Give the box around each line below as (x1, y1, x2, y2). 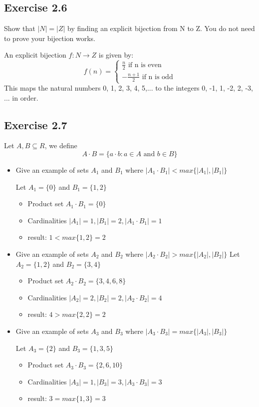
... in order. (4, 92, 38, 103)
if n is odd (142, 73, 173, 81)
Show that (4, 23, 35, 34)
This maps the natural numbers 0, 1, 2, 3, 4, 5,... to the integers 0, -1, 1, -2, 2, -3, (4, 83, 253, 93)
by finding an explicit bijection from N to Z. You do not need (67, 23, 255, 34)
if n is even (128, 61, 162, 69)
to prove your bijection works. (4, 33, 95, 43)
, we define (44, 140, 77, 151)
